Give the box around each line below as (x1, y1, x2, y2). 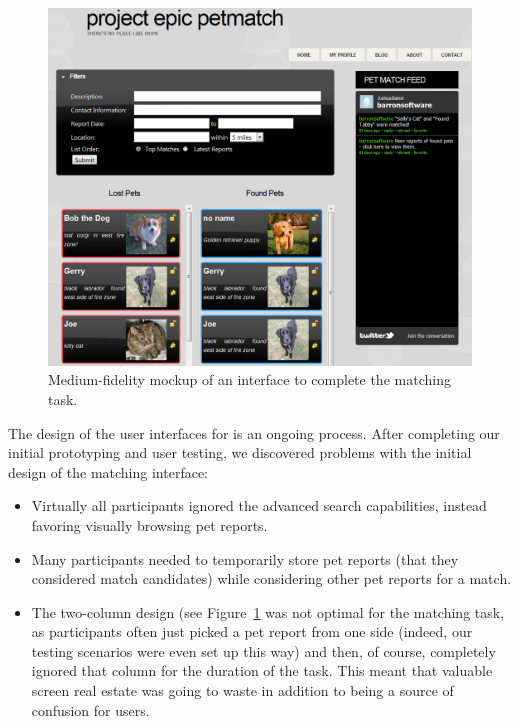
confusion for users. (31, 699, 150, 720)
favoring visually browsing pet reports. (31, 514, 268, 535)
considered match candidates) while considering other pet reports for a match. (31, 568, 512, 589)
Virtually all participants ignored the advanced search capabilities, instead (31, 495, 487, 516)
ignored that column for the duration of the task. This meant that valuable (31, 660, 493, 681)
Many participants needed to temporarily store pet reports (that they (31, 548, 459, 569)
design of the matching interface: (8, 461, 209, 482)
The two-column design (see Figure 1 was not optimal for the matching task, (31, 601, 505, 622)
